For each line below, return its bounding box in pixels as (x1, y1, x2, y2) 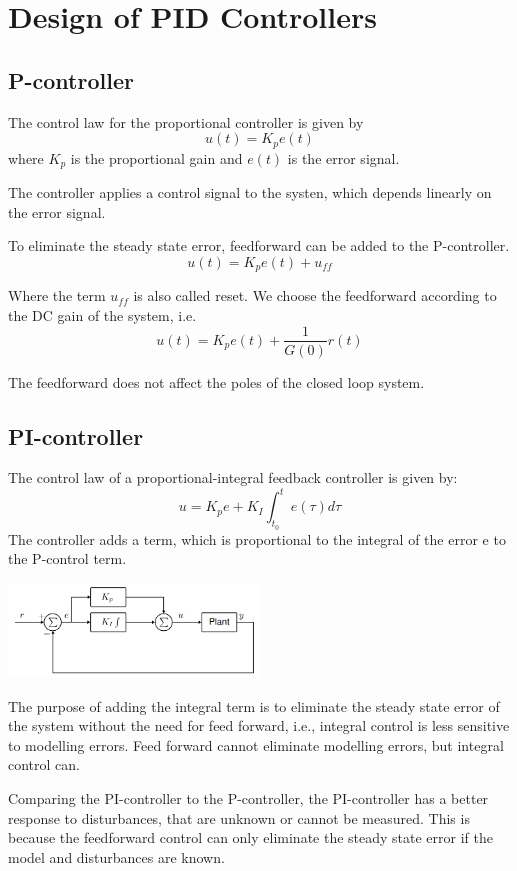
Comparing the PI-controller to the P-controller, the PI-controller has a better (8, 787, 489, 808)
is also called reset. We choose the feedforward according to (133, 285, 497, 306)
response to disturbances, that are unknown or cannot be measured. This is (8, 807, 470, 828)
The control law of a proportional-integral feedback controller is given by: (8, 467, 458, 488)
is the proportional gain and (70, 147, 243, 168)
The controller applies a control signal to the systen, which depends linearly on (8, 182, 492, 203)
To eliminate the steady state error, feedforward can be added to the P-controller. (8, 235, 510, 256)
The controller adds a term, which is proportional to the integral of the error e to (8, 528, 506, 549)
